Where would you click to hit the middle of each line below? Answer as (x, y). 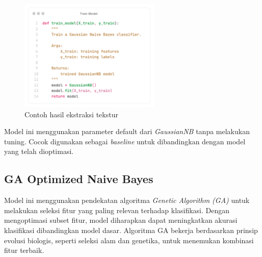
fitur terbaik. (24, 250)
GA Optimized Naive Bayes (79, 179)
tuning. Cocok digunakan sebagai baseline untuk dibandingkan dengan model (125, 141)
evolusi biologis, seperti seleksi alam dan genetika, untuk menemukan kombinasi (129, 240)
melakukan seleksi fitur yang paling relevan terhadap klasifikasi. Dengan (117, 210)
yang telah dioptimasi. (39, 151)
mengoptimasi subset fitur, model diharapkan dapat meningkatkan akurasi (121, 220)
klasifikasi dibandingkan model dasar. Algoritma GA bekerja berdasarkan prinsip (131, 230)
